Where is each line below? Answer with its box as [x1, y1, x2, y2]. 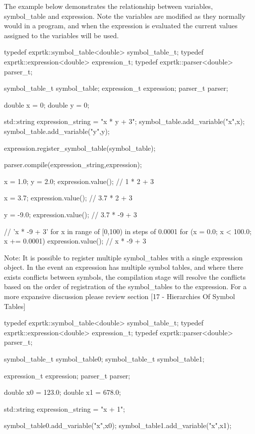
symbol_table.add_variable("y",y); [4, 125, 110, 136]
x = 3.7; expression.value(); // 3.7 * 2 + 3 [4, 192, 132, 203]
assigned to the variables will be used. [4, 30, 119, 40]
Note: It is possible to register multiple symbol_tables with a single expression [4, 252, 243, 262]
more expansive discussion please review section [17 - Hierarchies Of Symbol [4, 291, 235, 302]
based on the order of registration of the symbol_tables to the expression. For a [4, 281, 247, 292]
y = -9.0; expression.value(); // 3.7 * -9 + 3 [4, 209, 137, 219]
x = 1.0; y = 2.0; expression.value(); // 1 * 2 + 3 [4, 176, 154, 186]
